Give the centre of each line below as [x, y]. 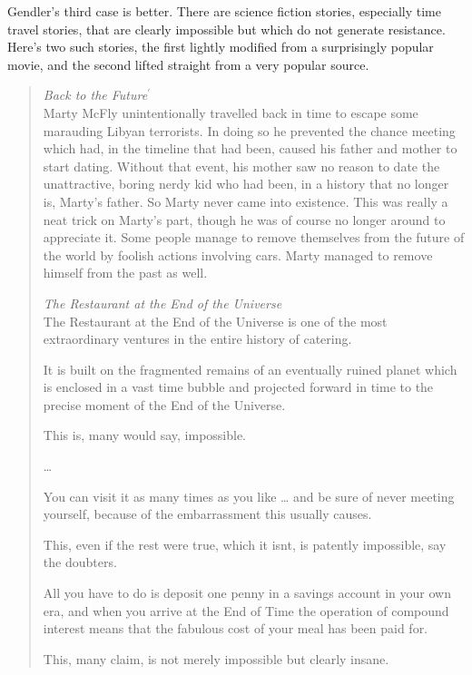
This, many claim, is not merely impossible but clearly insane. [216, 658]
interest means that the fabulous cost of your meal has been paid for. [236, 628]
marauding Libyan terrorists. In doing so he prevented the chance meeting [249, 130]
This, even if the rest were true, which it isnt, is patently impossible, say [245, 544]
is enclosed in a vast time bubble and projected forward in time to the [238, 387]
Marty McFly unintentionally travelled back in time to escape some [231, 112]
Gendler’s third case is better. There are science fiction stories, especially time [224, 11]
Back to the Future [95, 95]
